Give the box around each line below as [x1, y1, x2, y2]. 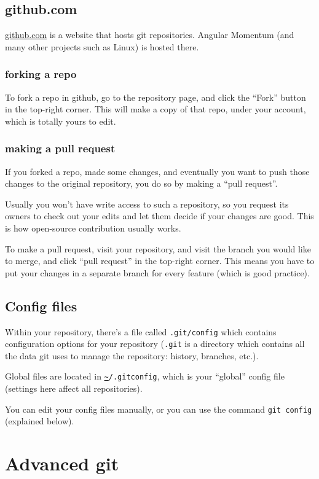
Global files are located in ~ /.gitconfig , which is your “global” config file [5, 370, 285, 383]
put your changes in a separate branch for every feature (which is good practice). [5, 266, 310, 279]
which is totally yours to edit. [5, 114, 116, 127]
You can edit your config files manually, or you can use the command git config [5, 402, 312, 415]
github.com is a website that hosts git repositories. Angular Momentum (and [5, 28, 294, 41]
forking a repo [5, 66, 77, 82]
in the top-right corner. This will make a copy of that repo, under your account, [5, 103, 306, 115]
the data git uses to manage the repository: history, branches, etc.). [5, 349, 259, 362]
